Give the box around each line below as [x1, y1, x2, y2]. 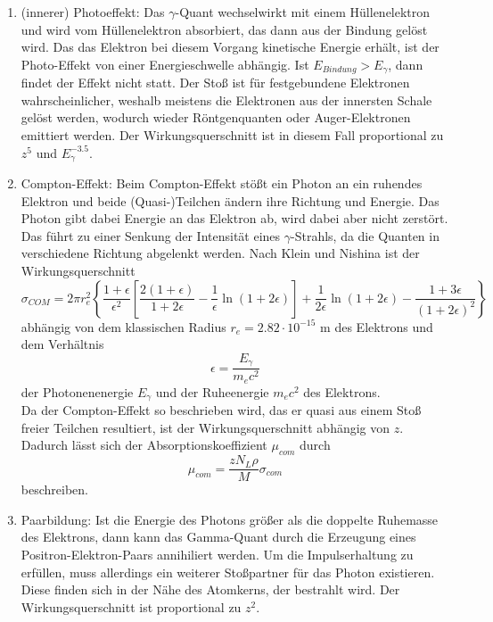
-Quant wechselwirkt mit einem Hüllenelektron [175, 3, 431, 21]
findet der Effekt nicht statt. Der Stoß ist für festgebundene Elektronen [21, 73, 410, 92]
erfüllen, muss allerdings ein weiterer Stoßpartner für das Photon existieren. [21, 562, 435, 581]
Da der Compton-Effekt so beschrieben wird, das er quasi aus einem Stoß [21, 401, 422, 419]
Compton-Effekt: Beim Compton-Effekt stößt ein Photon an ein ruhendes [21, 174, 423, 193]
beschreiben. [21, 480, 88, 499]
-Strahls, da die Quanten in [291, 226, 440, 245]
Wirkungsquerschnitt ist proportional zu [21, 597, 242, 616]
